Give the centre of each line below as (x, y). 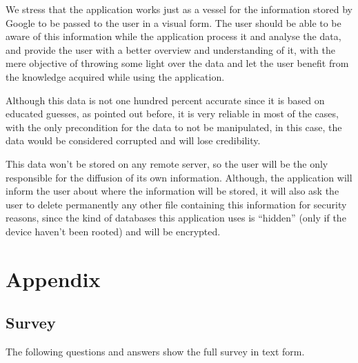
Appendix (53, 278)
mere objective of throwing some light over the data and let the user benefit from (177, 63)
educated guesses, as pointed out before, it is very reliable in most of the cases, (172, 114)
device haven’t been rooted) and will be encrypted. (113, 231)
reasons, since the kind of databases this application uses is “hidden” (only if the (176, 218)
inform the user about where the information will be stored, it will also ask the (172, 191)
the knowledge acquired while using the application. (115, 76)
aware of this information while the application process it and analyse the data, (173, 36)
